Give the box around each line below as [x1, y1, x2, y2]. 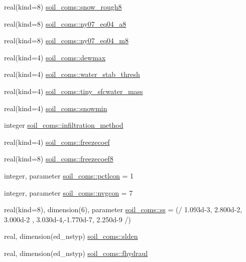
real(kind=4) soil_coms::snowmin [4, 103, 107, 113]
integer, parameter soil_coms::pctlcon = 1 [4, 170, 134, 181]
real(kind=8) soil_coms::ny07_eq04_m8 [4, 35, 129, 46]
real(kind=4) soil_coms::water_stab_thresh [4, 69, 140, 79]
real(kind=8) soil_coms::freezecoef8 [4, 153, 113, 164]
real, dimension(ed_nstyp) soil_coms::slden [4, 231, 138, 241]
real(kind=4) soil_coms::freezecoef [4, 136, 110, 147]
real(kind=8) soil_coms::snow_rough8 [4, 2, 122, 12]
